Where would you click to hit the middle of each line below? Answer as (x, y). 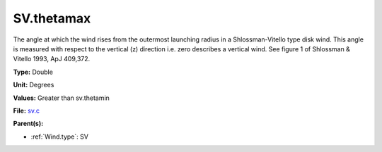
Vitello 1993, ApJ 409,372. (52, 59)
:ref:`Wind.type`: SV (59, 137)
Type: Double (33, 72)
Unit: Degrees (34, 85)
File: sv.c (27, 110)
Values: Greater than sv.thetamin (61, 98)
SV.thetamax (52, 18)
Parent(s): (28, 124)
